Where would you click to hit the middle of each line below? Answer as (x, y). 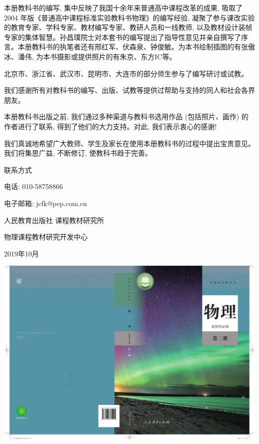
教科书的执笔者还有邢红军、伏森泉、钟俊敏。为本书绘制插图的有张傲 (143, 47)
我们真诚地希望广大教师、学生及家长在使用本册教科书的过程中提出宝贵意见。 (129, 143)
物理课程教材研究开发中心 (46, 237)
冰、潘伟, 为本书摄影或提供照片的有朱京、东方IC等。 (90, 56)
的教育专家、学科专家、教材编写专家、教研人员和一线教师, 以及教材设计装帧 (128, 27)
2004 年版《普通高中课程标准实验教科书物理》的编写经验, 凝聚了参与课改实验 (129, 17)
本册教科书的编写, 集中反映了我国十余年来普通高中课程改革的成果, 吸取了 (124, 7)
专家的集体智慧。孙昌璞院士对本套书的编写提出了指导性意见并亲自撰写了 (123, 37)
